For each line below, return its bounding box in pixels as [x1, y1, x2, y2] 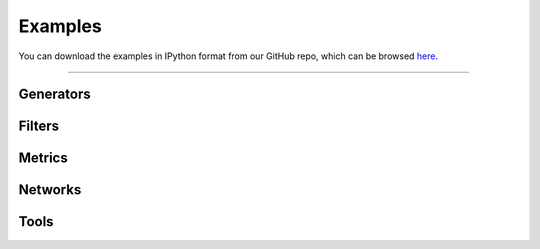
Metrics [18, 150, 69, 167]
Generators [18, 86, 91, 103]
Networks [18, 181, 82, 199]
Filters [18, 118, 60, 135]
